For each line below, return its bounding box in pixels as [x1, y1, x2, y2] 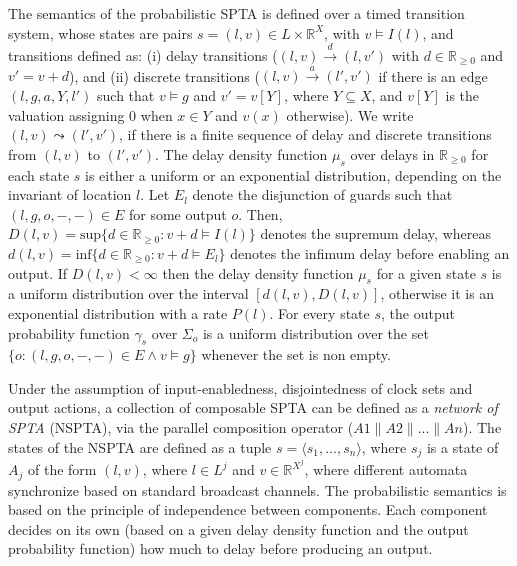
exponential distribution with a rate [8, 302, 228, 323]
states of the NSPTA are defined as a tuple [8, 436, 272, 457]
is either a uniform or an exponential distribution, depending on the [85, 164, 502, 185]
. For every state [269, 302, 370, 323]
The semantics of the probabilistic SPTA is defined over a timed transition [8, 3, 465, 23]
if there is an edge [378, 65, 488, 86]
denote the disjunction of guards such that [192, 184, 453, 205]
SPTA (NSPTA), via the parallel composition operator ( [8, 417, 354, 438]
